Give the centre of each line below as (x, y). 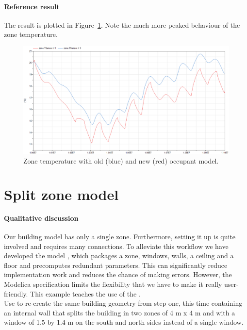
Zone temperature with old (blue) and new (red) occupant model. (121, 161)
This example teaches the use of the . (85, 293)
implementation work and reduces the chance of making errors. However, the (118, 274)
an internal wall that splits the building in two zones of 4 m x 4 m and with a (120, 312)
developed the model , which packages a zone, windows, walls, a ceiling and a (119, 256)
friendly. (16, 293)
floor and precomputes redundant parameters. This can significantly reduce (116, 265)
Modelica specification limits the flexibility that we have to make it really (113, 284)
